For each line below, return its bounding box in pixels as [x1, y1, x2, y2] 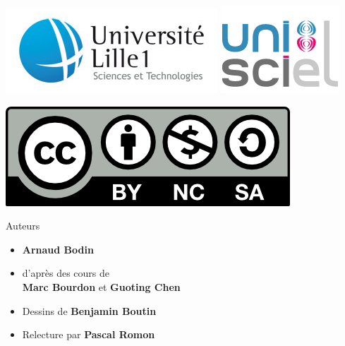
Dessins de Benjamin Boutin [22, 303, 157, 318]
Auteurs [6, 218, 40, 233]
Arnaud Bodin [22, 241, 94, 256]
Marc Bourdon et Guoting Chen [22, 279, 181, 294]
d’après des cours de [22, 266, 109, 280]
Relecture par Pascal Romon [22, 327, 155, 342]
